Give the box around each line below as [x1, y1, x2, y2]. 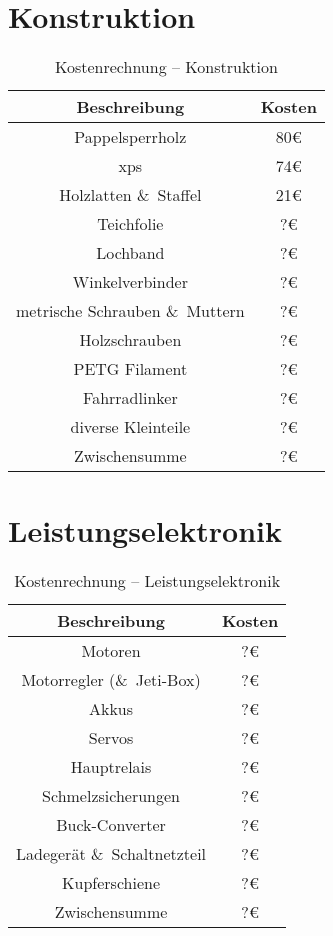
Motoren [81, 639, 141, 663]
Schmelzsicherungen [42, 784, 180, 808]
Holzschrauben [79, 328, 182, 352]
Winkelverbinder [72, 270, 188, 294]
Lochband [96, 241, 165, 265]
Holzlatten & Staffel [59, 183, 202, 207]
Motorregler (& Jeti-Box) [21, 668, 201, 692]
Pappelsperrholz [74, 125, 187, 149]
